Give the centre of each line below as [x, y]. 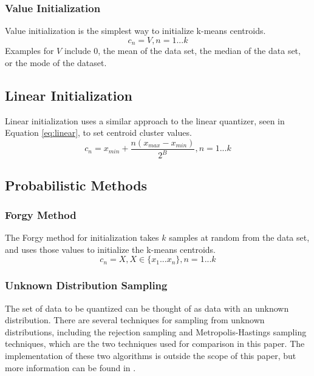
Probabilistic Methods [76, 185]
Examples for [29, 51]
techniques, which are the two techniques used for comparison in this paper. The [155, 344]
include [77, 51]
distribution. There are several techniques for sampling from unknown [135, 320]
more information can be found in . [70, 367]
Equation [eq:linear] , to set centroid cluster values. [98, 133]
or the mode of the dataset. [56, 62]
